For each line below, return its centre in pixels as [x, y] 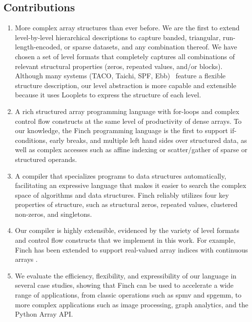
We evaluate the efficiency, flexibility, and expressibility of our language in [126, 275]
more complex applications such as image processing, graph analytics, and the [132, 304]
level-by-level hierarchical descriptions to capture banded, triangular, [118, 37]
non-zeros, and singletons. [53, 214]
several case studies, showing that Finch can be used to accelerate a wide [124, 285]
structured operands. [46, 159]
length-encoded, [38, 47]
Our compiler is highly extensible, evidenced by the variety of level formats [127, 230]
